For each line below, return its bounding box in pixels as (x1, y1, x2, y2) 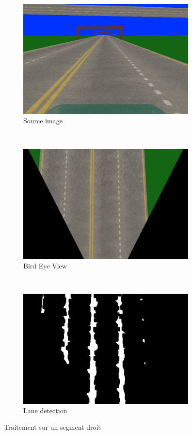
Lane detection (23, 405, 67, 416)
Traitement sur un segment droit (4, 422, 101, 432)
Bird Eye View (23, 260, 67, 270)
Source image (23, 116, 63, 126)
